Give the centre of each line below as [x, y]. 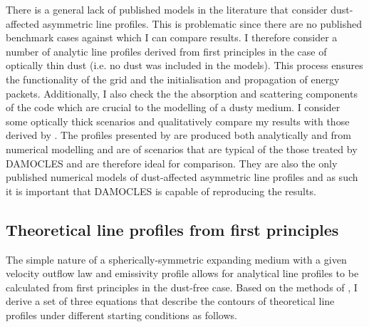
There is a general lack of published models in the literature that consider [167, 9]
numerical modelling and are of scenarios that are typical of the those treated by [182, 149]
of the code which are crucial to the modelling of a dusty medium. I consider [173, 107]
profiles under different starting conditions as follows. [121, 315]
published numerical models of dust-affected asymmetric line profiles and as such [182, 177]
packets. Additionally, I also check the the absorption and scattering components [182, 93]
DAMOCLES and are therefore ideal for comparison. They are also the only [172, 163]
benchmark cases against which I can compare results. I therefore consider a [172, 37]
